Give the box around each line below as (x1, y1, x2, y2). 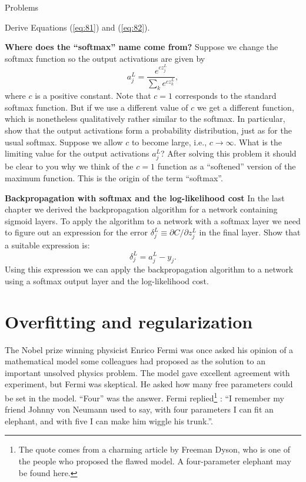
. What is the (234, 135, 282, 148)
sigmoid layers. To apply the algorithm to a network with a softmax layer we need (5, 214, 301, 227)
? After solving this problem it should (161, 147, 297, 159)
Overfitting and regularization (5, 309, 253, 333)
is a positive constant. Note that (35, 89, 151, 102)
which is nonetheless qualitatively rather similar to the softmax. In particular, (5, 112, 285, 125)
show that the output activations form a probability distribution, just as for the (5, 124, 292, 136)
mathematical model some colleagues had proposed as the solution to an (5, 355, 265, 367)
